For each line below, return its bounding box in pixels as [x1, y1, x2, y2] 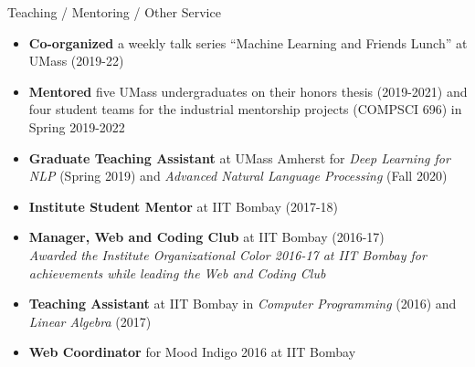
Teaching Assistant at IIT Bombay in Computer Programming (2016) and [28, 294, 457, 313]
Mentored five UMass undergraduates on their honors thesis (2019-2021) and [28, 81, 468, 100]
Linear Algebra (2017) [28, 311, 152, 330]
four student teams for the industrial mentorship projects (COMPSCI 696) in [28, 100, 462, 119]
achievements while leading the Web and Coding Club [28, 263, 326, 282]
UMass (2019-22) [28, 51, 124, 70]
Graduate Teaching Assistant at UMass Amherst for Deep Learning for [28, 148, 450, 167]
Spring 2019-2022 [28, 117, 125, 136]
